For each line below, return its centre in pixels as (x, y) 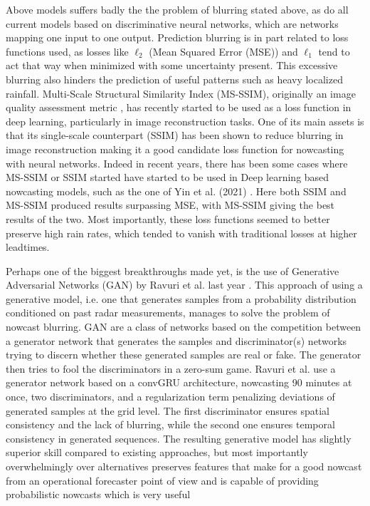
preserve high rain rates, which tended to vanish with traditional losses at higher (181, 233)
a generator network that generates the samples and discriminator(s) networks (176, 340)
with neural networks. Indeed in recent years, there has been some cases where (177, 163)
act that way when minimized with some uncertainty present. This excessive (172, 65)
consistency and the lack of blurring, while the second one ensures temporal (170, 424)
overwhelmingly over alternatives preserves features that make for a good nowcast (184, 466)
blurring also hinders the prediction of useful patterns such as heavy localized (174, 79)
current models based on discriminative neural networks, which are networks (172, 23)
